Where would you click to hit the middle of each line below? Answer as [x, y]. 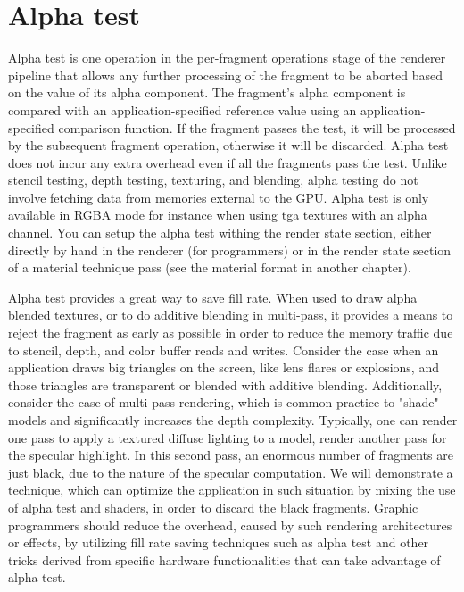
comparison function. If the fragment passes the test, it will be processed [257, 127]
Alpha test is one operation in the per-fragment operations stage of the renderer [227, 58]
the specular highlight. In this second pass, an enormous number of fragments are [231, 455]
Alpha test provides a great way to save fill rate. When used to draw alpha [213, 297]
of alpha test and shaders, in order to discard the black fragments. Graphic [213, 507]
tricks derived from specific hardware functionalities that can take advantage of [224, 559]
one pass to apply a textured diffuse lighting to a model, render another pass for [228, 437]
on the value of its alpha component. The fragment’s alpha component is [207, 92]
